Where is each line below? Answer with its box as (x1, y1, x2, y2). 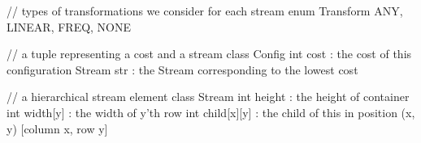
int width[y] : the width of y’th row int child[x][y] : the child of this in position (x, (7, 103, 415, 120)
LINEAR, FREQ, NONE (7, 18, 132, 35)
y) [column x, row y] (7, 120, 108, 137)
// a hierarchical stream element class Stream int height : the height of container (7, 88, 410, 105)
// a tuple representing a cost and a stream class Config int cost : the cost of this (7, 45, 412, 62)
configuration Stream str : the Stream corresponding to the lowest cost (7, 61, 358, 78)
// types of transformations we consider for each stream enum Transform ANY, (7, 2, 403, 19)
